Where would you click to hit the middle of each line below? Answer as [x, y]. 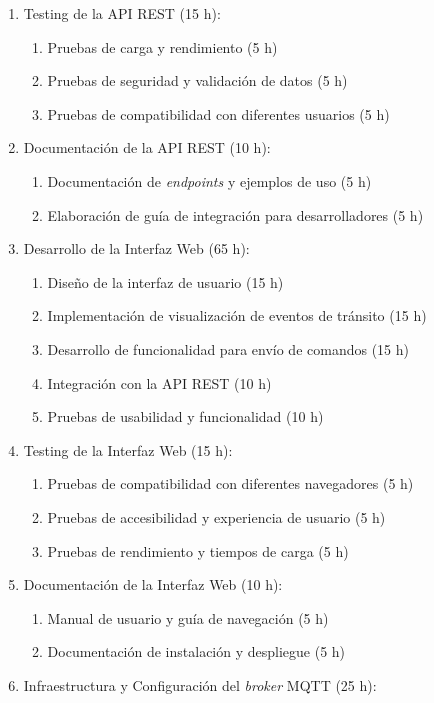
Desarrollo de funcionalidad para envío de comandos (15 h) [228, 348]
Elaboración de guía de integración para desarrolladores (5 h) [235, 214]
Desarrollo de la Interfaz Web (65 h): [136, 248]
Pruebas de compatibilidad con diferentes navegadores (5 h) [230, 483]
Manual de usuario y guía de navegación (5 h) [188, 617]
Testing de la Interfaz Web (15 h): [128, 449]
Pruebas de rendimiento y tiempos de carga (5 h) [198, 550]
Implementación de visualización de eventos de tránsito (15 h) [237, 315]
